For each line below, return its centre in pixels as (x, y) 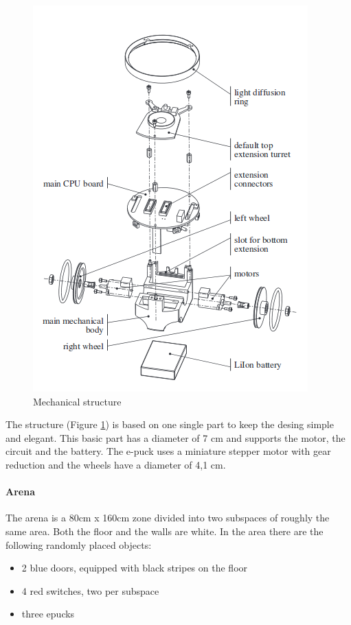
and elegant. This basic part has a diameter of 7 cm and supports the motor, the (175, 437)
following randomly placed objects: (79, 544)
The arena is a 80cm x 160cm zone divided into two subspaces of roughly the (168, 518)
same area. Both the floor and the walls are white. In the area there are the (165, 531)
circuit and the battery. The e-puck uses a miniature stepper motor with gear (168, 451)
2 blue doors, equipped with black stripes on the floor (135, 568)
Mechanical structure (77, 401)
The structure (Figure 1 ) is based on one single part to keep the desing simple (170, 424)
